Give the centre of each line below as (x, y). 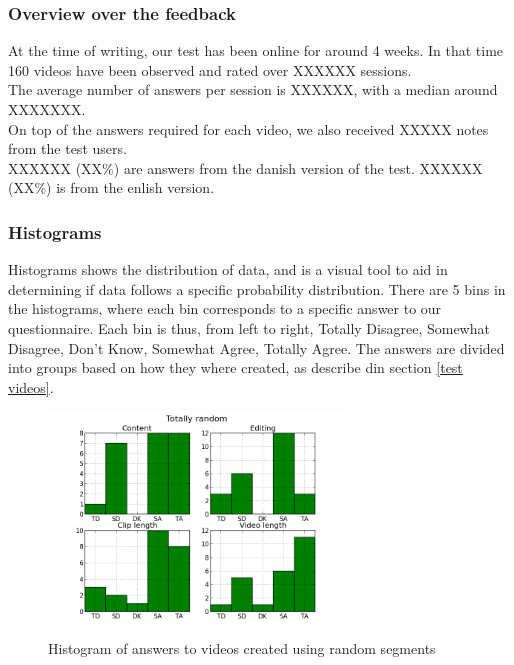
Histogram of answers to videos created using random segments (242, 647)
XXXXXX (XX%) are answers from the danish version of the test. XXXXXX (245, 167)
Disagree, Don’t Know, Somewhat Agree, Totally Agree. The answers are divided (256, 347)
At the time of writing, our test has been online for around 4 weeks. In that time (256, 50)
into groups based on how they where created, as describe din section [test (235, 367)
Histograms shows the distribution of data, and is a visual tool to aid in (228, 269)
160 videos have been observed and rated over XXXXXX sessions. (210, 69)
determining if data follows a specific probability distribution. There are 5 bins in (257, 288)
